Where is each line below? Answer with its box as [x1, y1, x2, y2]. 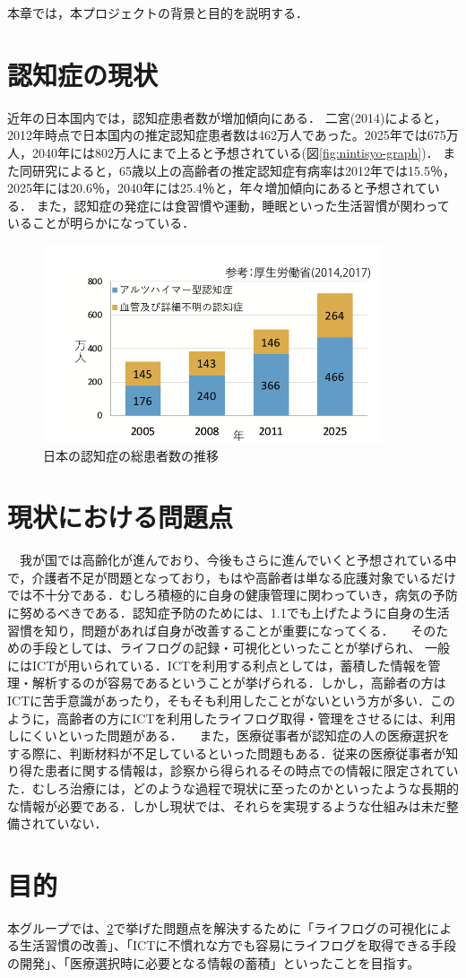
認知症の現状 [7, 56, 159, 92]
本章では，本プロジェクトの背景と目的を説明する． [7, 4, 308, 22]
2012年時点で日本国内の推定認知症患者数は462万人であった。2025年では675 [7, 125, 446, 144]
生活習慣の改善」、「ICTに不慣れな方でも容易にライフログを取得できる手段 [19, 936, 456, 955]
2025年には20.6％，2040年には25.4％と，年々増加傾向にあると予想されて [7, 178, 427, 197]
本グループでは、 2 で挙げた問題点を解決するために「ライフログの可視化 [7, 918, 427, 937]
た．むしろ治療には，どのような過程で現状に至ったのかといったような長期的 [7, 778, 459, 797]
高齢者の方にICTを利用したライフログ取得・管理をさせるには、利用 [56, 708, 456, 727]
